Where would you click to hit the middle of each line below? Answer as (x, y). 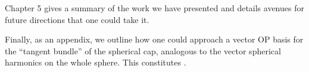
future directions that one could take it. (77, 19)
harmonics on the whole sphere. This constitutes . (96, 62)
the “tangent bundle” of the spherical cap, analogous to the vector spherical (143, 50)
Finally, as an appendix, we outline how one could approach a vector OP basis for (154, 39)
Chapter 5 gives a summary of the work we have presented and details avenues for (154, 8)
